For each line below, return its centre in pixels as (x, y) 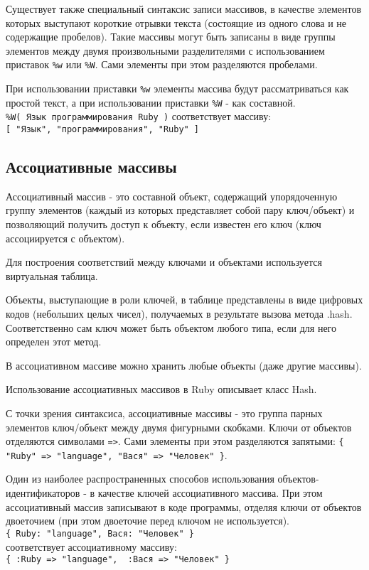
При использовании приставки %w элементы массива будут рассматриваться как (177, 88)
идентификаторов (43, 493)
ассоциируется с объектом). (65, 238)
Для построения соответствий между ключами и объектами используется (164, 262)
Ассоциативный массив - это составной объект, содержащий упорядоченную (172, 196)
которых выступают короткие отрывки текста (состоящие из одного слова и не (176, 22)
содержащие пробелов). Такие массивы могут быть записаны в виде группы (171, 37)
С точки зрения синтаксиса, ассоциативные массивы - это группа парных (164, 413)
